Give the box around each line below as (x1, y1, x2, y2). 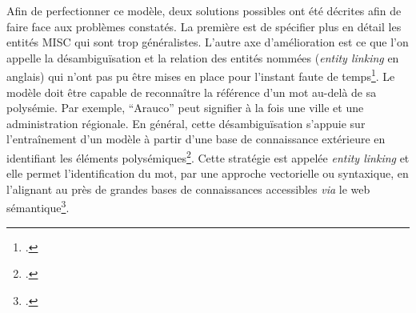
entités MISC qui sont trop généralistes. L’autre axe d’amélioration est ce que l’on (6, 34, 409, 50)
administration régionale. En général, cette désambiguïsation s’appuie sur (6, 114, 366, 131)
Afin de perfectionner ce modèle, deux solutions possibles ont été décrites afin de (6, 2, 402, 18)
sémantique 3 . (6, 197, 70, 216)
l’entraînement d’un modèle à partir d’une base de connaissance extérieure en (6, 130, 386, 147)
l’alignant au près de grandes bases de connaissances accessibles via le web (6, 180, 370, 197)
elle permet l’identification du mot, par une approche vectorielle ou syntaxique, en (6, 165, 409, 182)
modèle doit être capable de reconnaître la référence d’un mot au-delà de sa (6, 83, 377, 100)
